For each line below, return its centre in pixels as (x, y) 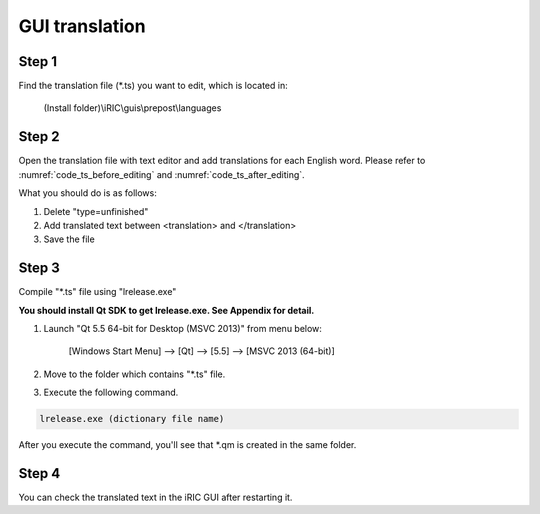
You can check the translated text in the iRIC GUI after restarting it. (155, 497)
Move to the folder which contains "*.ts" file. (134, 374)
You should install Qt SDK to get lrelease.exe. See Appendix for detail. (166, 310)
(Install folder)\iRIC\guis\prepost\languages (132, 108)
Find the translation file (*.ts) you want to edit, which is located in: (153, 86)
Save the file (69, 239)
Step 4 (39, 473)
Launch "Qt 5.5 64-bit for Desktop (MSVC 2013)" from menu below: (182, 328)
